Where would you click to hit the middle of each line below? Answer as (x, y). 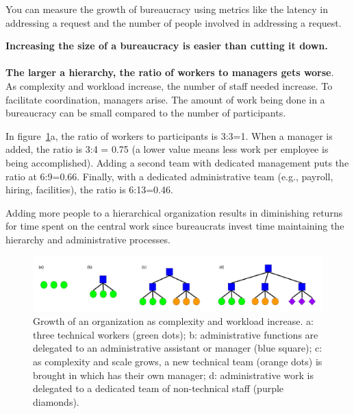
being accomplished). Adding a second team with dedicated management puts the (177, 162)
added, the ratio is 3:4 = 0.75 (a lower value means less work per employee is (167, 149)
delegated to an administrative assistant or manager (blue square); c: (178, 348)
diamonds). (56, 401)
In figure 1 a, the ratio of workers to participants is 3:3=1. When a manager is (169, 135)
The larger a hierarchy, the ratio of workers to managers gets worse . (170, 72)
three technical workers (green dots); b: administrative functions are (176, 334)
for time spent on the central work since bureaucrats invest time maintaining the (175, 226)
